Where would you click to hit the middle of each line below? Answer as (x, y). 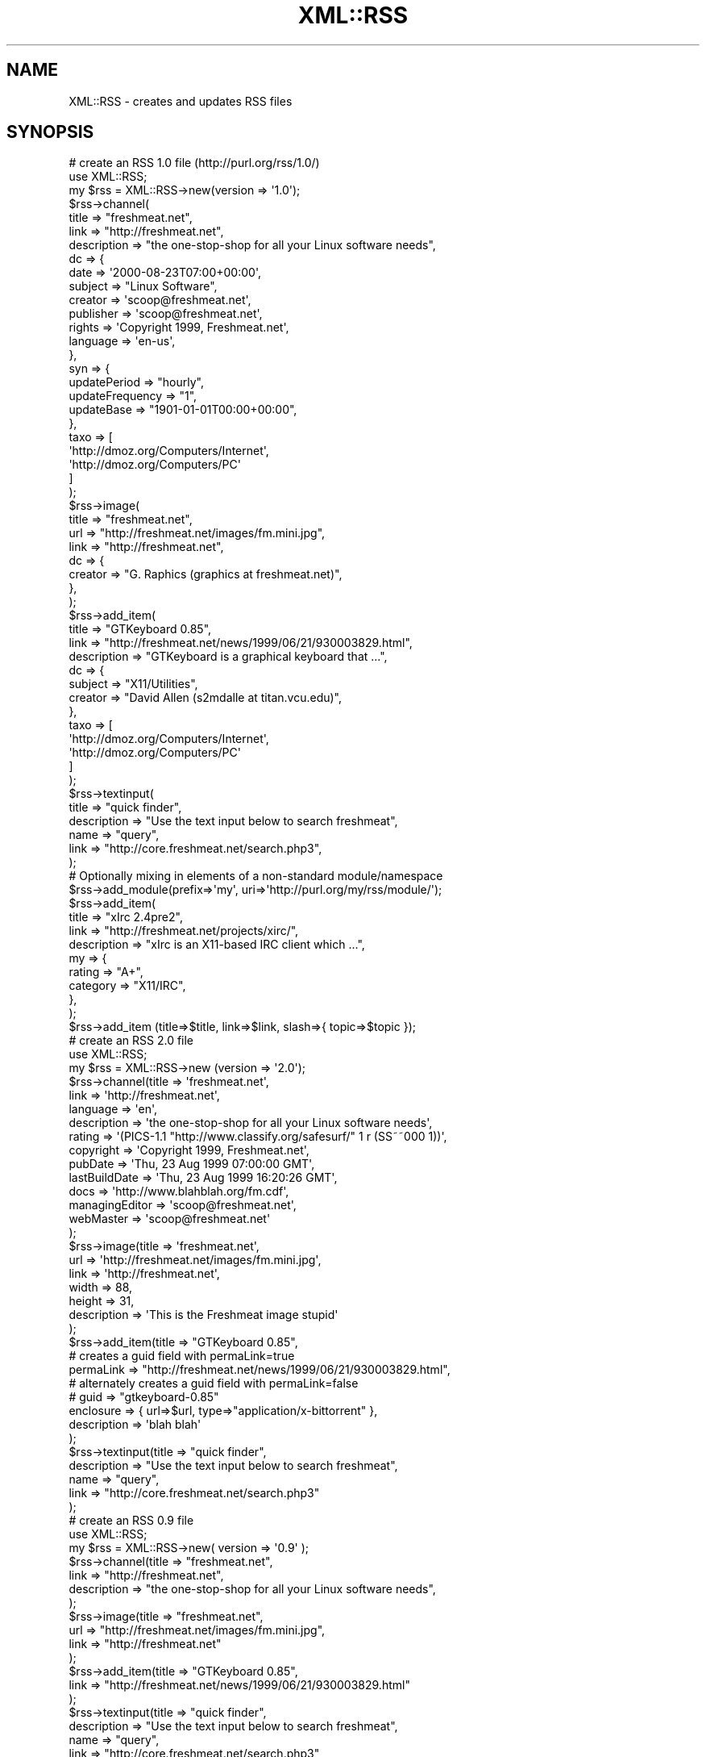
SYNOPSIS (50, 132)
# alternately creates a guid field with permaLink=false (214, 1383)
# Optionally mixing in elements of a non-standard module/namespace (256, 876)
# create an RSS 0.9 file (131, 1521)
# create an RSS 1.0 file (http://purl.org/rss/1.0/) (194, 163)
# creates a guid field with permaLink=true (182, 1356)
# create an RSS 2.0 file (131, 1041)
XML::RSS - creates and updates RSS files (181, 101)
